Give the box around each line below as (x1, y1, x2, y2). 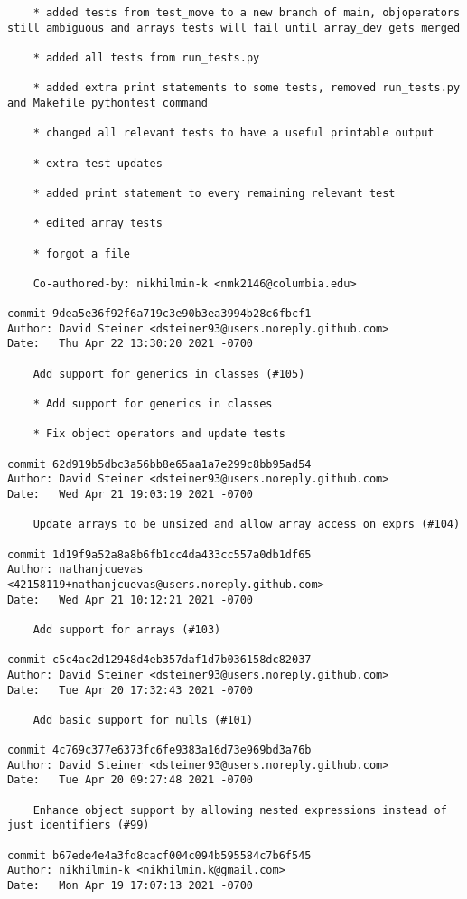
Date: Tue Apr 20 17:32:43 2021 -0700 (7, 683, 254, 697)
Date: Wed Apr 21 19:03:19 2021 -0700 (7, 488, 254, 501)
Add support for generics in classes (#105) (33, 367, 305, 380)
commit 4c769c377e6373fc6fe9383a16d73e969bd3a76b (7, 744, 312, 757)
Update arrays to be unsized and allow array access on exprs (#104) (33, 518, 461, 531)
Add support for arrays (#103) (33, 623, 221, 636)
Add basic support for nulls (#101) (33, 713, 254, 726)
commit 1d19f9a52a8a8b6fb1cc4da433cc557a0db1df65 (7, 548, 312, 561)
